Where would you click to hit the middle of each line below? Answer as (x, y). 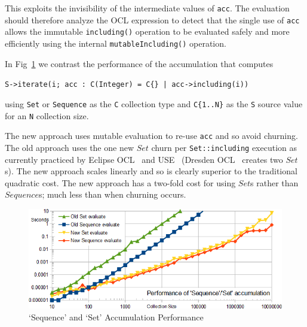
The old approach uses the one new (70, 147)
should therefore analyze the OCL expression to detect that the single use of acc (152, 19)
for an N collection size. (47, 115)
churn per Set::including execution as (224, 147)
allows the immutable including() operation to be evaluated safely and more (147, 31)
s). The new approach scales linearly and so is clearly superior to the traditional (151, 171)
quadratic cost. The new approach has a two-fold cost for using (120, 182)
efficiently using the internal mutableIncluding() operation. (116, 43)
